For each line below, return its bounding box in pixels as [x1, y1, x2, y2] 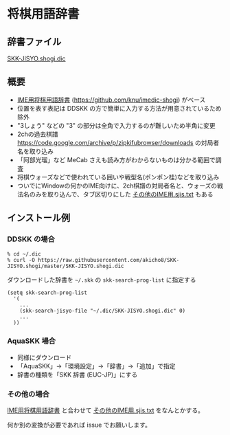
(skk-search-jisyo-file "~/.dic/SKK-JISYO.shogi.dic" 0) [19, 307, 186, 314]
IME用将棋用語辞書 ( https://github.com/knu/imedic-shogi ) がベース [16, 96, 206, 104]
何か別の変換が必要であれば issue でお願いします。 [7, 421, 151, 430]
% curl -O [7, 256, 36, 263]
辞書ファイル [7, 36, 62, 47]
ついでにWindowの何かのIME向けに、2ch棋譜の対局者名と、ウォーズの [16, 181, 218, 190]
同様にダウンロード [16, 353, 72, 361]
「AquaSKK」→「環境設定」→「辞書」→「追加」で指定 [16, 361, 176, 370]
